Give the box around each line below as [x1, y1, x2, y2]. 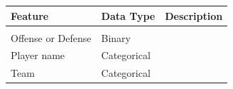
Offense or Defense [11, 30, 92, 45]
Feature [11, 8, 49, 23]
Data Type [101, 8, 156, 23]
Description [165, 8, 223, 23]
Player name [11, 48, 65, 63]
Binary [101, 30, 131, 45]
